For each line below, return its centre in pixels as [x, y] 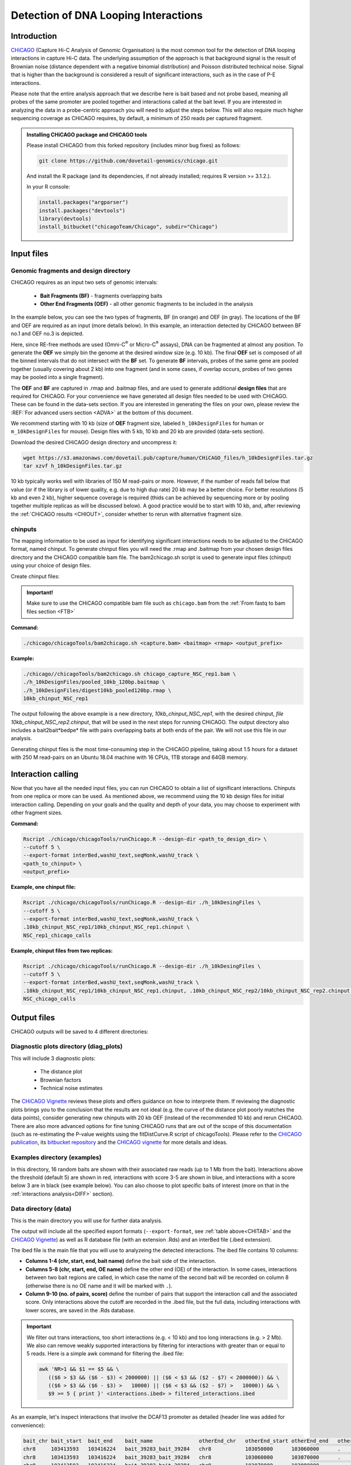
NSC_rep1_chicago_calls [57, 935]
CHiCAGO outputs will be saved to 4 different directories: [80, 1031]
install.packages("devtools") [82, 210]
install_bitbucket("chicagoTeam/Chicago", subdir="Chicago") [128, 227]
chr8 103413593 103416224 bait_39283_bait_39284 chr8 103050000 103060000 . [182, 1449]
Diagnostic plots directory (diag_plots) [67, 1047]
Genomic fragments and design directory [71, 271]
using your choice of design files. [51, 565]
